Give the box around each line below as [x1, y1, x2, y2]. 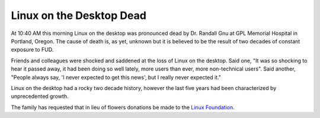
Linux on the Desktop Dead [11, 9, 146, 22]
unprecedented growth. [11, 93, 69, 100]
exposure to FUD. [11, 46, 54, 53]
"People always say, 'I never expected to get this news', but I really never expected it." [11, 74, 222, 81]
